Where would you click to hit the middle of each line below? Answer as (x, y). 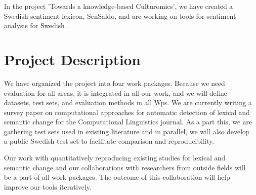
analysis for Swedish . (37, 25)
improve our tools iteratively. (48, 186)
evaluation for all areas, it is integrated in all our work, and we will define (116, 93)
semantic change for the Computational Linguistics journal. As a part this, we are (128, 122)
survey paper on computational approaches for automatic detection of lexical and (127, 112)
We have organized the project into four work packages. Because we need (115, 83)
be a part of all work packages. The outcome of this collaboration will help (117, 177)
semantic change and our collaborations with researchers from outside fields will (125, 167)
